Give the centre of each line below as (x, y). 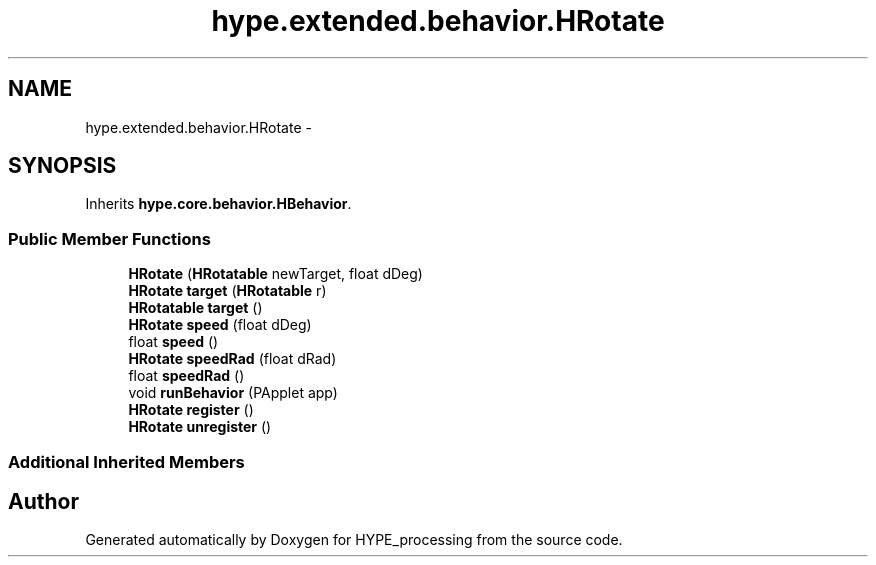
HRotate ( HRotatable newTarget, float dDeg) (275, 274)
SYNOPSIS (62, 166)
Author (43, 501)
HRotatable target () (195, 308)
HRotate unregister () (200, 427)
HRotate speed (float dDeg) (220, 325)
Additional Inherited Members (126, 461)
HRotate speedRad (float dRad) (232, 359)
